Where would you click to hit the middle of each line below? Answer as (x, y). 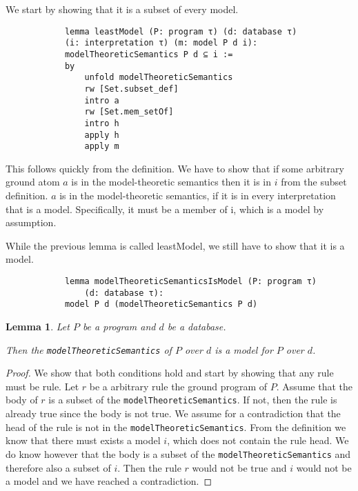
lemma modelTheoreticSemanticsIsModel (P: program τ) (191, 281)
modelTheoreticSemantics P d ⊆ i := (149, 54)
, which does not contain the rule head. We (258, 440)
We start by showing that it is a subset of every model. (122, 9)
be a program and (119, 326)
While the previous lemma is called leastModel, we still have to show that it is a (175, 245)
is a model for (244, 349)
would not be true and (239, 467)
